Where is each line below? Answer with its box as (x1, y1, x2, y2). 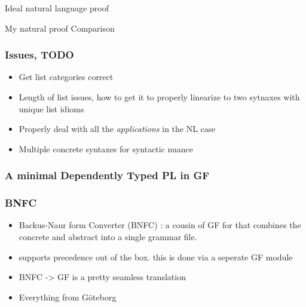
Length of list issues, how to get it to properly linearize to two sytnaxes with (19, 91, 300, 103)
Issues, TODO (5, 47, 74, 62)
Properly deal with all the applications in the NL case (19, 122, 216, 135)
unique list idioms (19, 102, 84, 115)
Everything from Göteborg (19, 290, 117, 303)
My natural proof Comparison (5, 22, 115, 34)
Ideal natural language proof (5, 2, 109, 14)
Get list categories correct (19, 70, 114, 83)
